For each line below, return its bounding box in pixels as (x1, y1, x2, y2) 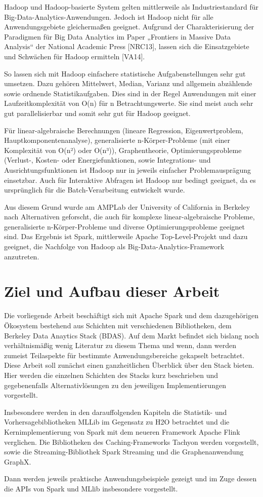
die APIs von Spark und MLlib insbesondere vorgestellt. (4, 483, 178, 493)
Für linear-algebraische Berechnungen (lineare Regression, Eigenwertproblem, (4, 125, 243, 135)
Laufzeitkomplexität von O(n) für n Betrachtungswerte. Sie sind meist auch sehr (4, 98, 253, 108)
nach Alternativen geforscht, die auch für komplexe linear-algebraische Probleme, (4, 211, 255, 222)
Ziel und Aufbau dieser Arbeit (4, 281, 220, 301)
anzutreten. (4, 251, 39, 261)
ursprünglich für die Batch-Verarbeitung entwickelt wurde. (4, 184, 185, 195)
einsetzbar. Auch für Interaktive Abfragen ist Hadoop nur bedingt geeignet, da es (4, 174, 256, 185)
